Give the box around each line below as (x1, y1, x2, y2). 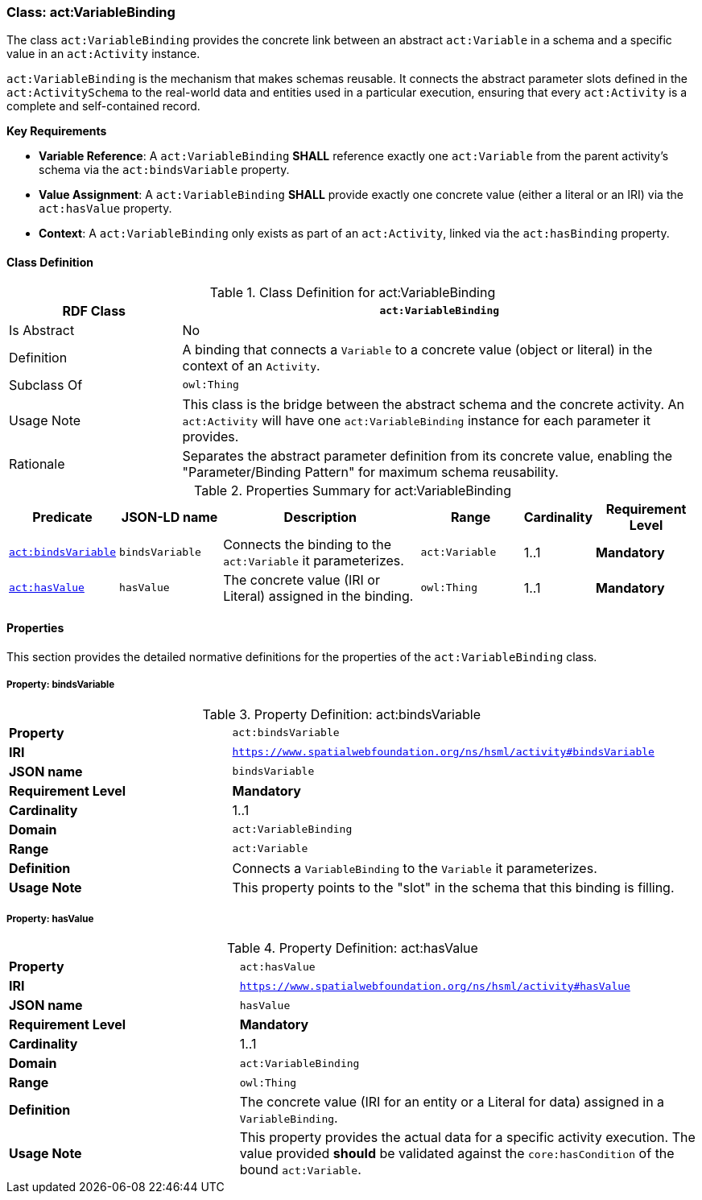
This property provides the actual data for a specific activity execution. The (239, 1129, 696, 1146)
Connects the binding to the (223, 536, 392, 552)
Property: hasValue (6, 912, 94, 925)
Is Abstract (9, 321, 75, 338)
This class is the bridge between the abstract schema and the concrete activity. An (182, 395, 684, 412)
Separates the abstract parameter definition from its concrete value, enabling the (182, 447, 673, 464)
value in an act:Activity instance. (6, 47, 200, 61)
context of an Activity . (182, 357, 320, 374)
